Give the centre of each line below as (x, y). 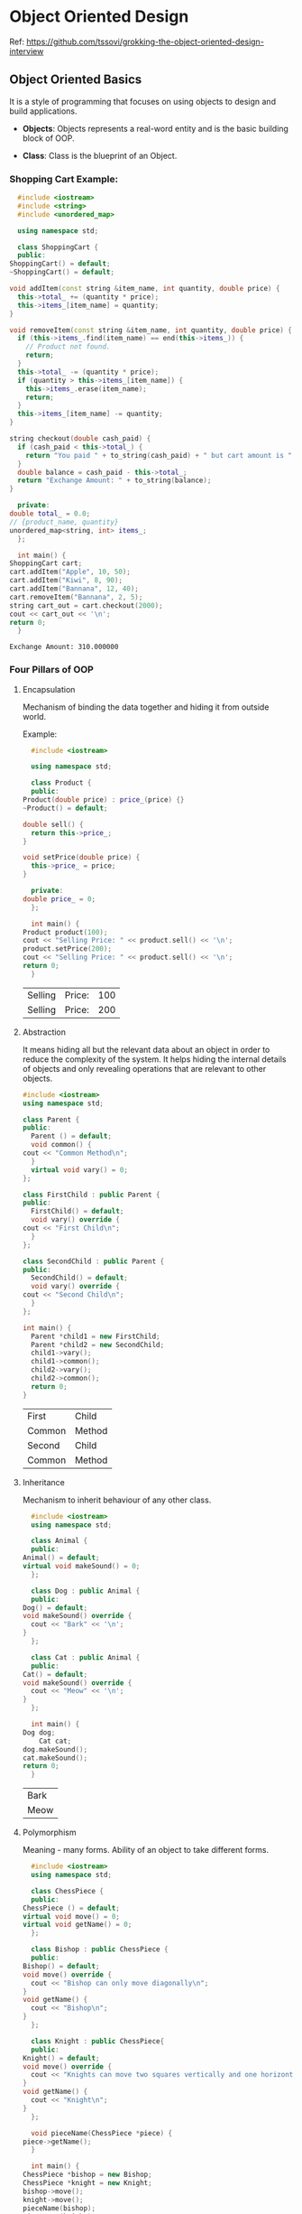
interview (27, 51)
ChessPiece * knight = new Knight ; (87, 2183)
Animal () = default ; (61, 1558)
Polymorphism (49, 1833)
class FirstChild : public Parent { (91, 1195)
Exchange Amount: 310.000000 (64, 647)
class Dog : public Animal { (86, 1591)
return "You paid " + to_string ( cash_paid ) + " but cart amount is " (159, 455)
